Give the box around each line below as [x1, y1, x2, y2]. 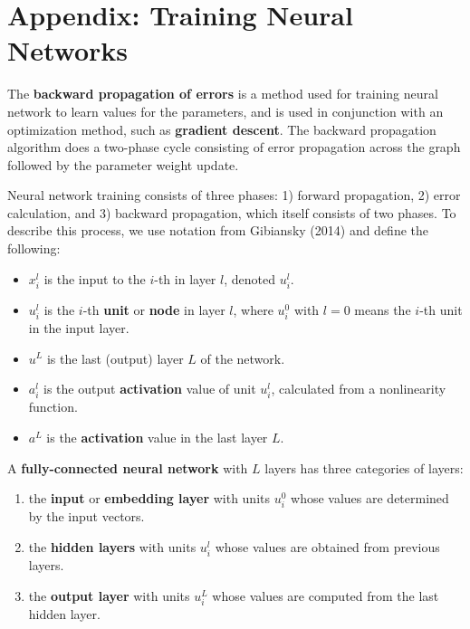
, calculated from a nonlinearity [271, 379, 446, 398]
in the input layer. [28, 318, 129, 337]
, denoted [224, 269, 275, 288]
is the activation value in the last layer [46, 427, 268, 446]
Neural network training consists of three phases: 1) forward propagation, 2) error [7, 186, 461, 205]
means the [354, 300, 411, 319]
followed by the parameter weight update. [7, 155, 239, 174]
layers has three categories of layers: [264, 458, 464, 477]
